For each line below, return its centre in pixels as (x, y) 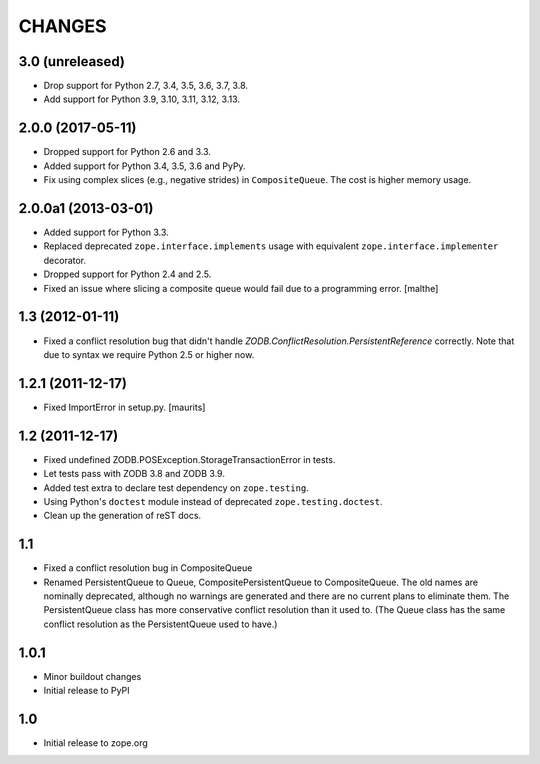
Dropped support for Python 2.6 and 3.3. (127, 152)
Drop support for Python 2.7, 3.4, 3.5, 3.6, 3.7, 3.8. (146, 86)
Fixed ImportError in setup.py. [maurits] (124, 407)
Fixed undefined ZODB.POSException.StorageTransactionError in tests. (189, 459)
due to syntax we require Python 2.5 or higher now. (149, 354)
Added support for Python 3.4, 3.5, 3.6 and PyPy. (144, 166)
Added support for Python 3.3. (106, 232)
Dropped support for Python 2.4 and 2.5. (127, 274)
